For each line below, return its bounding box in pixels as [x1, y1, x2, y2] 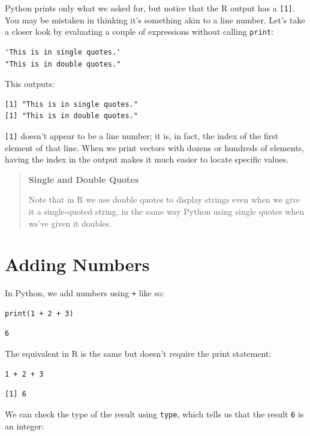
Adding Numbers [5, 252, 150, 276]
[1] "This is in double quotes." [5, 112, 138, 121]
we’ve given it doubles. [28, 217, 112, 229]
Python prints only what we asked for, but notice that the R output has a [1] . [5, 2, 295, 14]
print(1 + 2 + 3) [5, 309, 74, 318]
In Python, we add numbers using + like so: [5, 287, 164, 299]
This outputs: [5, 77, 55, 90]
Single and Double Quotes [28, 173, 139, 185]
